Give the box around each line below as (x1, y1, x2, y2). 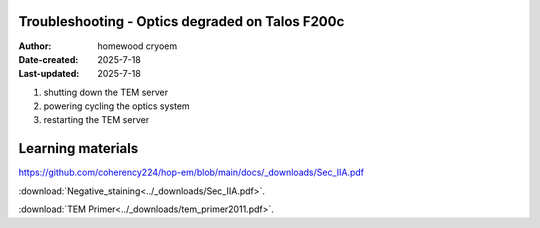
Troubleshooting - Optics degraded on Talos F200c (18, 13, 345, 30)
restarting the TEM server (43, 114, 150, 126)
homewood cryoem (97, 40, 178, 52)
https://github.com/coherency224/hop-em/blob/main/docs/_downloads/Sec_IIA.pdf (18, 166, 365, 179)
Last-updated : (18, 68, 80, 80)
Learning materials (18, 140, 139, 157)
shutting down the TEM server (43, 86, 169, 98)
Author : (18, 40, 52, 52)
